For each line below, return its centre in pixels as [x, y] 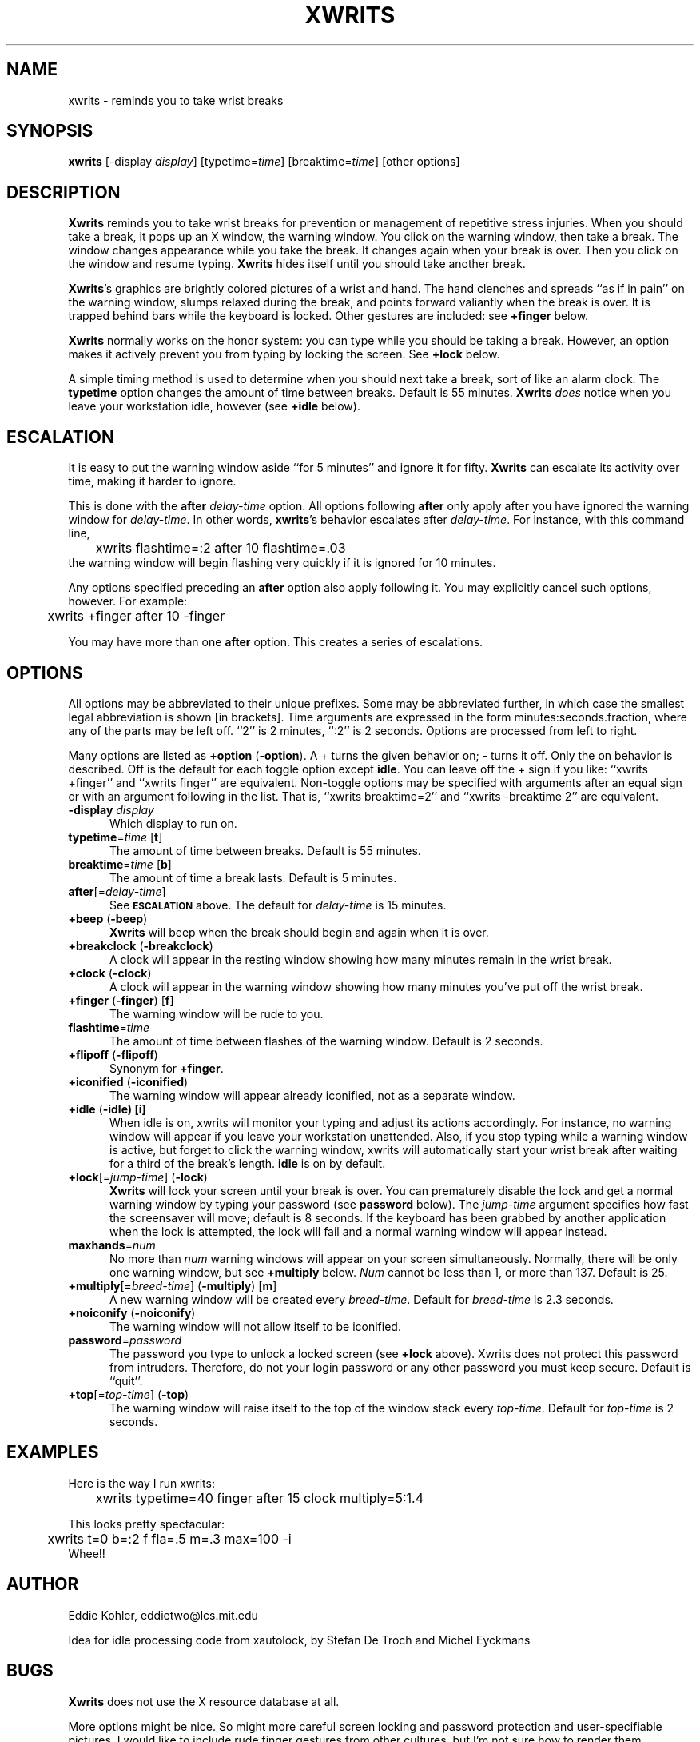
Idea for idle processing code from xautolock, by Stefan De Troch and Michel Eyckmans [299, 1640]
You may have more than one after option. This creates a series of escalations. [276, 642]
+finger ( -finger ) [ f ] [121, 1000]
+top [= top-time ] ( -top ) [129, 1394]
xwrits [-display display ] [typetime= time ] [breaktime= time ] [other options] [264, 162]
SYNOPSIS [50, 131]
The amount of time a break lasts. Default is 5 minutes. [253, 877]
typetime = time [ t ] [115, 837]
